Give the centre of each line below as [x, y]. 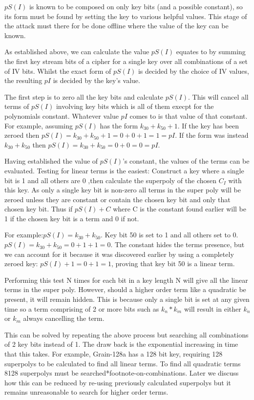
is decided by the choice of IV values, [193, 71]
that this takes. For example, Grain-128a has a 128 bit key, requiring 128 [114, 354]
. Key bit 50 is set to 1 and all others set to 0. [169, 235]
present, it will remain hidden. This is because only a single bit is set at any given [127, 299]
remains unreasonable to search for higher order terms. [86, 392]
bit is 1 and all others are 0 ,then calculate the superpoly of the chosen [111, 180]
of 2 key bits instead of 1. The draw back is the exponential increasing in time [121, 344]
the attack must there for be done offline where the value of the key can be [116, 26]
